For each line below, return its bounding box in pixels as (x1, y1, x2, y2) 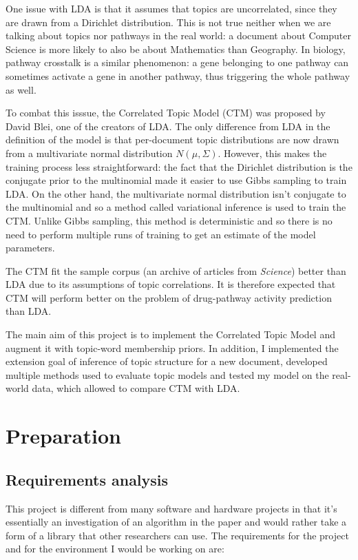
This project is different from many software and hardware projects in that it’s (6, 501, 337, 515)
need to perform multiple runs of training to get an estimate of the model (6, 227, 316, 241)
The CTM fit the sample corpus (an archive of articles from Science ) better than (6, 263, 346, 278)
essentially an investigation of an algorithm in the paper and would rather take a (6, 515, 347, 529)
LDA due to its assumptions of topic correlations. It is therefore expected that (6, 277, 336, 291)
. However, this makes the (218, 145, 327, 160)
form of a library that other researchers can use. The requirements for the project (6, 528, 349, 542)
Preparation (6, 422, 121, 450)
